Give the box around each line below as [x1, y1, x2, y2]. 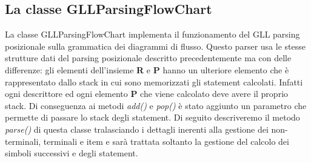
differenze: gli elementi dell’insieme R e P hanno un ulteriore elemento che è [5, 63, 289, 76]
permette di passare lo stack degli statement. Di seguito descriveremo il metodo [5, 111, 300, 124]
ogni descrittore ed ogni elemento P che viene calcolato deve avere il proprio [5, 87, 289, 100]
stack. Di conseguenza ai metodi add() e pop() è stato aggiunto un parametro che [5, 99, 307, 111]
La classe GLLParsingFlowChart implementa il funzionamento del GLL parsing [5, 28, 300, 41]
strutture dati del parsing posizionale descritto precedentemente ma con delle [5, 52, 292, 64]
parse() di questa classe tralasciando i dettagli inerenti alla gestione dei [5, 122, 269, 135]
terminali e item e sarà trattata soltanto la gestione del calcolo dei [43, 135, 289, 147]
